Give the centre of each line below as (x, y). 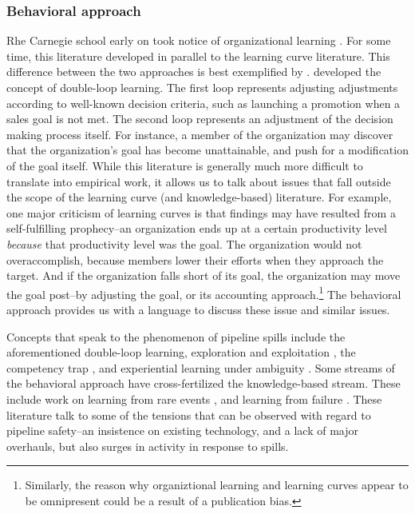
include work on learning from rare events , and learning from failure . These (194, 398)
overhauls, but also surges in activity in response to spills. (148, 446)
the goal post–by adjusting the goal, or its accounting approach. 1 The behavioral (204, 293)
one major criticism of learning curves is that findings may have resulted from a (201, 212)
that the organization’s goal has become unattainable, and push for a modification (207, 150)
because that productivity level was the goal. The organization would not (184, 243)
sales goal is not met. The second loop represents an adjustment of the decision (200, 119)
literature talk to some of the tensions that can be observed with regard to (189, 414)
